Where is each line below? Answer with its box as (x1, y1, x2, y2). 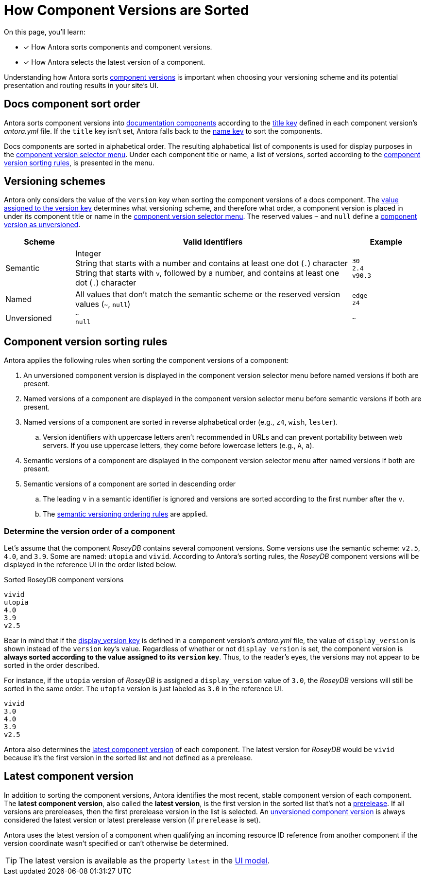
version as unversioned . (4, 220, 81, 229)
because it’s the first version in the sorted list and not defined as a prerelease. (4, 753, 253, 762)
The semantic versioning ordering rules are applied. (43, 510, 208, 519)
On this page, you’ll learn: (4, 27, 85, 36)
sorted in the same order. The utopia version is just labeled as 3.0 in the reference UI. (4, 684, 283, 693)
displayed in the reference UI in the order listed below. (4, 560, 177, 569)
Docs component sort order (4, 98, 140, 110)
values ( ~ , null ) (75, 299, 131, 309)
